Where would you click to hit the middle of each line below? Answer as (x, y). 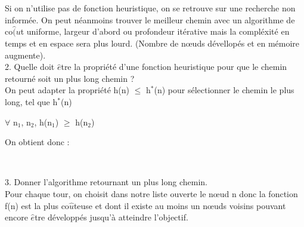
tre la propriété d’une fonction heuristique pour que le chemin (174, 67)
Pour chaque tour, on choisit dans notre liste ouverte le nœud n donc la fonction (151, 193)
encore (16, 217)
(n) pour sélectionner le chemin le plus (224, 90)
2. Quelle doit (30, 67)
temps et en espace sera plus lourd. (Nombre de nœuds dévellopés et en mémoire (152, 43)
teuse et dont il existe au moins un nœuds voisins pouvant (180, 205)
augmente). (25, 55)
